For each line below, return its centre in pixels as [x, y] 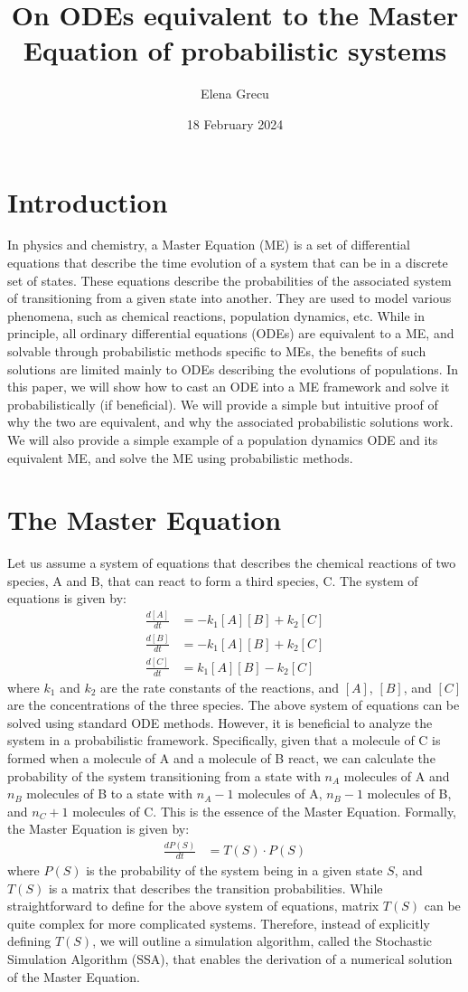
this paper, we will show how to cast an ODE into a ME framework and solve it [229, 387]
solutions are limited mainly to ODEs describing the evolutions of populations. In [233, 368]
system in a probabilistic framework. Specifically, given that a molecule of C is [224, 740]
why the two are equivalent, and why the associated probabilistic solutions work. [230, 422]
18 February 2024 [235, 123]
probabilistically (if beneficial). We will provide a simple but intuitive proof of [223, 404]
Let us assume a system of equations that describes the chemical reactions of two [232, 563]
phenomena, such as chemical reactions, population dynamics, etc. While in [216, 315]
